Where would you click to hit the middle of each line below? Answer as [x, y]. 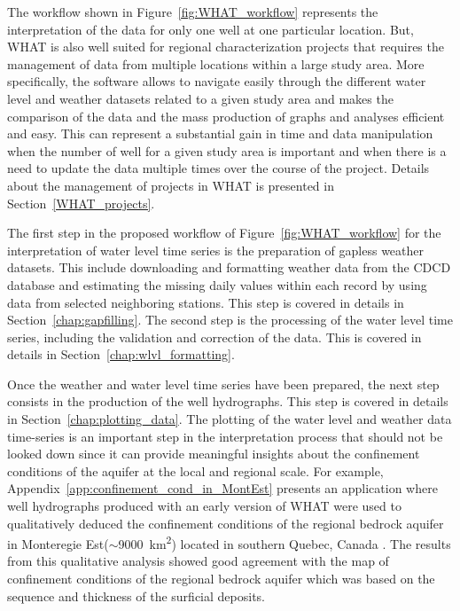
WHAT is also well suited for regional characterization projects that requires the [226, 47]
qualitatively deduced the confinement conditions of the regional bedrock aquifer [226, 523]
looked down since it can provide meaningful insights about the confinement [214, 454]
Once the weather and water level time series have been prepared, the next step [223, 384]
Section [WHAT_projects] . [81, 203]
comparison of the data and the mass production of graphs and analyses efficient [226, 116]
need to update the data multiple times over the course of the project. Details [218, 168]
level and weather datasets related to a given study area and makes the [200, 98]
